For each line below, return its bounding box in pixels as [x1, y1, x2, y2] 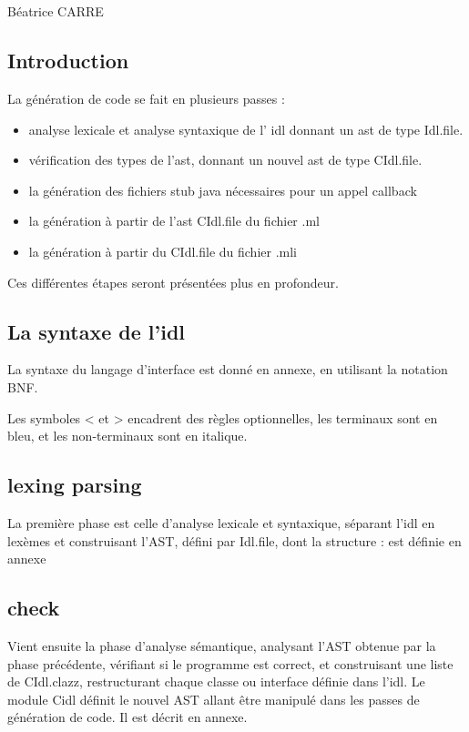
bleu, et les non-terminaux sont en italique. [7, 426, 248, 445]
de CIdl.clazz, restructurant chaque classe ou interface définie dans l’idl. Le [7, 672, 425, 691]
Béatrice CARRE [7, 2, 104, 21]
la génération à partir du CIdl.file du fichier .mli [28, 241, 297, 260]
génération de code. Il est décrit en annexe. [7, 707, 248, 727]
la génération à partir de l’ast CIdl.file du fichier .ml [28, 211, 320, 230]
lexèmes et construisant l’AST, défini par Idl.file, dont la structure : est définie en [7, 531, 462, 550]
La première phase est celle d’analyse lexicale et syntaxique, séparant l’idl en [7, 513, 435, 532]
